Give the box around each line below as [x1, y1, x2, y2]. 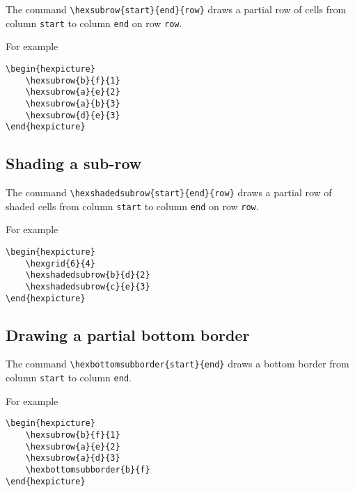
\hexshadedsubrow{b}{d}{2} [25, 270, 150, 280]
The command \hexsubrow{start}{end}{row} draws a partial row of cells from [6, 2, 347, 16]
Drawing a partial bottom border [6, 324, 250, 345]
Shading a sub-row [6, 152, 142, 174]
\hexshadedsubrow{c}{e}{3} [25, 281, 150, 292]
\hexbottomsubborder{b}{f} [25, 464, 150, 475]
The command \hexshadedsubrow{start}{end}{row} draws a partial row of [6, 185, 332, 200]
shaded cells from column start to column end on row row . [6, 198, 259, 213]
